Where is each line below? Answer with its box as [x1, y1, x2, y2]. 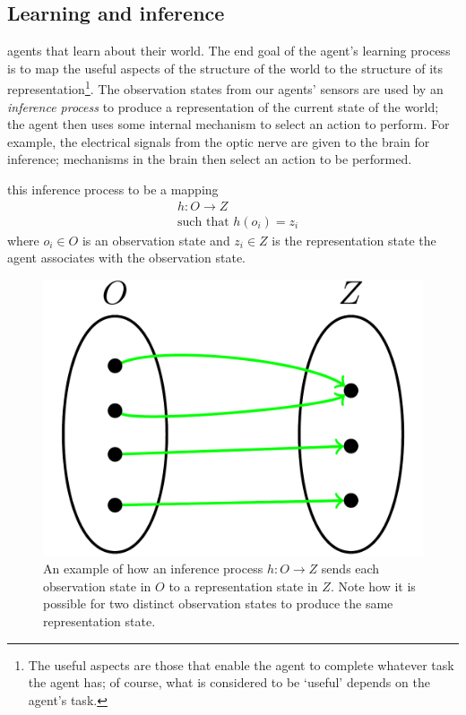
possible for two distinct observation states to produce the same [43, 594, 393, 613]
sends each [321, 559, 380, 578]
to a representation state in [168, 576, 318, 595]
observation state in [43, 576, 151, 595]
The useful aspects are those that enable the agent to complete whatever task [28, 655, 454, 674]
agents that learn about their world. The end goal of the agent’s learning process [7, 41, 451, 60]
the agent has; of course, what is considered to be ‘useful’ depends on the [28, 673, 430, 692]
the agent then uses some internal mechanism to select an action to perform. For [7, 115, 450, 134]
